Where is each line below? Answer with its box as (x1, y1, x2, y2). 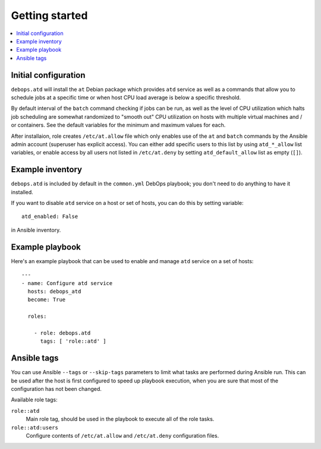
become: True (27, 296, 66, 303)
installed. (11, 188, 34, 195)
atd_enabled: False (21, 213, 78, 220)
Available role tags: (11, 396, 58, 403)
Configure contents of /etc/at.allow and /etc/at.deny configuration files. (26, 432, 219, 439)
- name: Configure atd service (21, 280, 113, 286)
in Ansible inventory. (11, 226, 61, 233)
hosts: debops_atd (27, 288, 81, 295)
